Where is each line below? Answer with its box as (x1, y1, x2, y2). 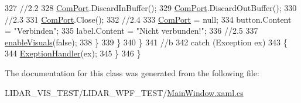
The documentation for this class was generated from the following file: (5, 66, 259, 79)
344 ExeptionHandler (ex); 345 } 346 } (5, 47, 141, 59)
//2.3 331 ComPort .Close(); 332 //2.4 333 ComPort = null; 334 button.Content (5, 13, 292, 25)
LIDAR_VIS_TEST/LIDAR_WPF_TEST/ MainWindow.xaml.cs (5, 86, 244, 98)
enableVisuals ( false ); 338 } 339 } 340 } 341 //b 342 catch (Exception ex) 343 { (5, 35, 288, 48)
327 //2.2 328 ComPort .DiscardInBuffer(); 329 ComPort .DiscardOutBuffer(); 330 (5, 2, 297, 13)
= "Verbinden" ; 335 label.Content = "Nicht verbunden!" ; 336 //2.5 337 (5, 24, 258, 37)
